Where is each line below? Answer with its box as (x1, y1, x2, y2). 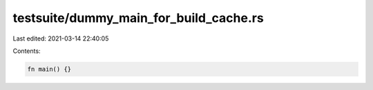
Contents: (12, 47, 41, 55)
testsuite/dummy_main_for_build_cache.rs (12, 10, 264, 25)
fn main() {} (27, 65, 72, 73)
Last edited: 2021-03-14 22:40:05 (12, 34, 109, 43)
